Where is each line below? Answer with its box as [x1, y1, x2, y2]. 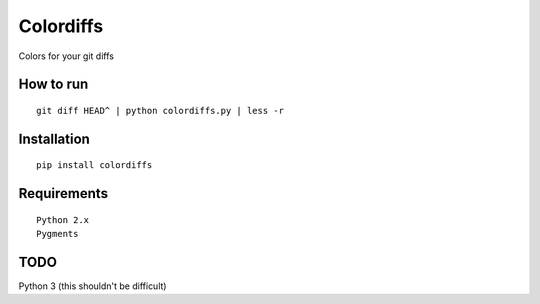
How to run [18, 76, 89, 93]
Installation [18, 130, 90, 147]
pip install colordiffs [36, 160, 153, 171]
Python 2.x [36, 214, 90, 225]
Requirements [18, 185, 109, 202]
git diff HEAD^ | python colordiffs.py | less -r [36, 105, 285, 116]
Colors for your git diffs [18, 50, 115, 62]
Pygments [36, 228, 79, 240]
